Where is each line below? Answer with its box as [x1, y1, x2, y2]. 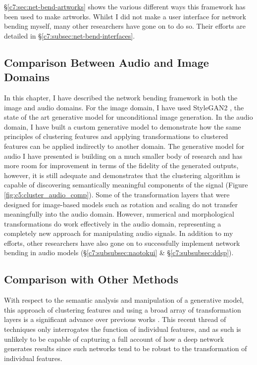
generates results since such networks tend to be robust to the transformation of [4, 343, 247, 354]
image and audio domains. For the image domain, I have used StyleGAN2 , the [4, 102, 244, 112]
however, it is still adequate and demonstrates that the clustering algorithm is [4, 170, 240, 180]
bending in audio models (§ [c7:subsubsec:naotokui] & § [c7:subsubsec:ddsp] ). [4, 247, 234, 258]
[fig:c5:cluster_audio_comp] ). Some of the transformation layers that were [4, 189, 230, 199]
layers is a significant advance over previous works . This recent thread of [4, 314, 226, 324]
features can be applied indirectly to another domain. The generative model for [4, 140, 245, 151]
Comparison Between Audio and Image [4, 54, 209, 70]
